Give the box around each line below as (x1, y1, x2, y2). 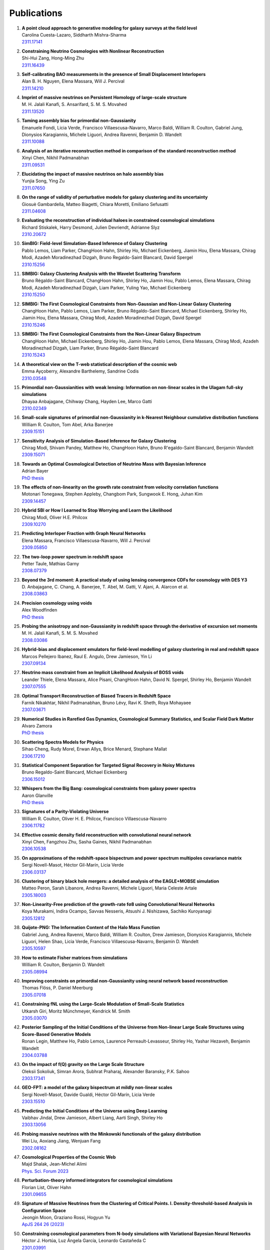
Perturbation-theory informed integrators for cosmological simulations (21, 1177, 173, 1183)
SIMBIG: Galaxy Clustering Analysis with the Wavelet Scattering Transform (21, 270, 181, 277)
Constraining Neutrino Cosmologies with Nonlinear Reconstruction (21, 48, 164, 54)
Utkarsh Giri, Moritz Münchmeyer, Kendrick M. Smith (21, 1008, 130, 1014)
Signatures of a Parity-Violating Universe (21, 808, 109, 814)
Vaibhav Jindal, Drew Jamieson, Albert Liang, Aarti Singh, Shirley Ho (21, 1115, 163, 1121)
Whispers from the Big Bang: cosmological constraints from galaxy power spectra (21, 785, 196, 791)
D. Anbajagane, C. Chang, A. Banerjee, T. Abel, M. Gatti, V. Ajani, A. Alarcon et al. (21, 584, 188, 590)
